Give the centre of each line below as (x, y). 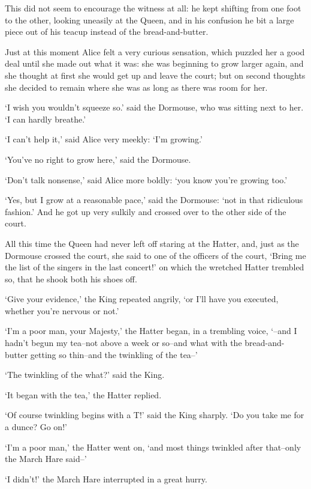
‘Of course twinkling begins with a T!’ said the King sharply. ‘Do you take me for (155, 415)
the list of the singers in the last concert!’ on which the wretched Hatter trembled (155, 267)
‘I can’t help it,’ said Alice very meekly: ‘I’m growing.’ (104, 139)
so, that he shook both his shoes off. (71, 278)
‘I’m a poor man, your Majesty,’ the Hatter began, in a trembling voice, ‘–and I (151, 331)
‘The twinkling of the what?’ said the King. (85, 375)
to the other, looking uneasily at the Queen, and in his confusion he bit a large (150, 20)
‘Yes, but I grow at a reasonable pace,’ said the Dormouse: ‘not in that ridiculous (154, 200)
